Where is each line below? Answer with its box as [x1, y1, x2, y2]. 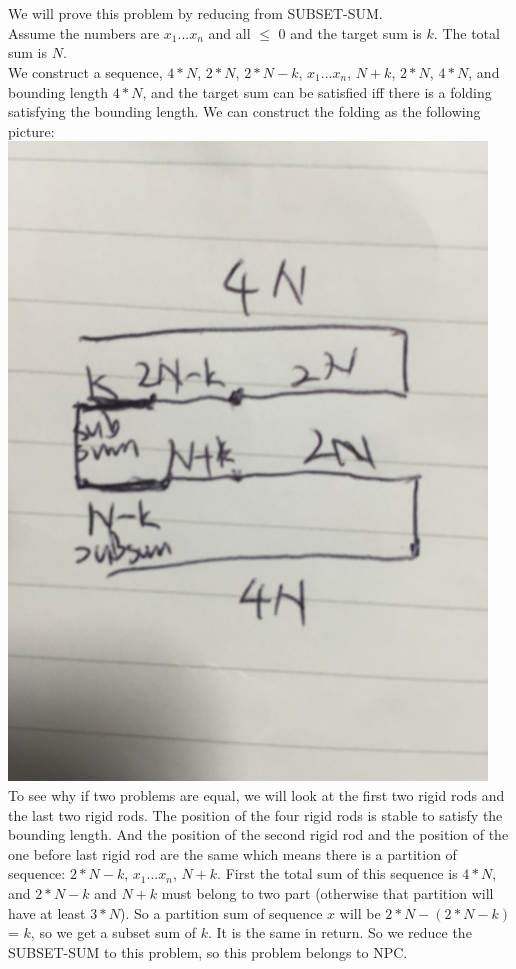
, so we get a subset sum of [30, 922, 197, 943]
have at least [8, 902, 86, 923]
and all [208, 22, 251, 43]
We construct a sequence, [8, 61, 163, 82]
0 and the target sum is [278, 22, 422, 43]
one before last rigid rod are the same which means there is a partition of [8, 843, 457, 864]
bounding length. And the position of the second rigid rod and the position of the [8, 824, 509, 845]
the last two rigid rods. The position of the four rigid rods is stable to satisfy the [8, 804, 503, 825]
